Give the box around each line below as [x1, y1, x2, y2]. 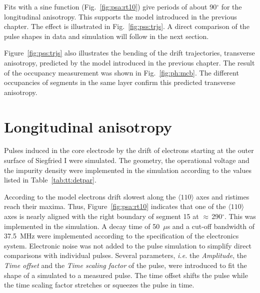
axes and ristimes [196, 191, 249, 201]
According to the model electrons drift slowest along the [4, 191, 176, 201]
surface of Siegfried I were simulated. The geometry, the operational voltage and [4, 155, 249, 165]
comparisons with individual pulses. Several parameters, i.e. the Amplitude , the [4, 250, 247, 260]
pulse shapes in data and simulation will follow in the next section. [4, 30, 209, 41]
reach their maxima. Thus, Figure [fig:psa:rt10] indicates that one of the [4, 201, 226, 211]
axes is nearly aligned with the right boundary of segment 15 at [4, 211, 199, 221]
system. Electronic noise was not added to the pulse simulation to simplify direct [4, 240, 252, 250]
